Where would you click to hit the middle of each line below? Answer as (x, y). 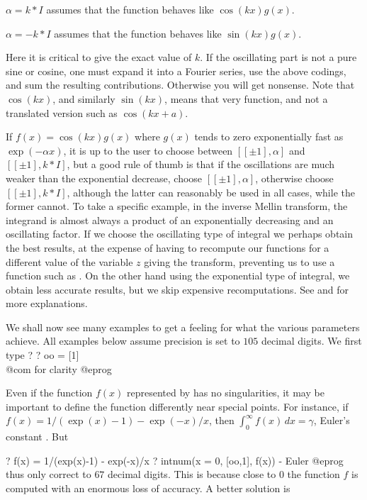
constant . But (37, 437)
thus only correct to (49, 474)
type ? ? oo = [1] (43, 355)
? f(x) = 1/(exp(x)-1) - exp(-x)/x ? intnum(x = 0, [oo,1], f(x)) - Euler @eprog (175, 460)
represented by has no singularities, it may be (226, 393)
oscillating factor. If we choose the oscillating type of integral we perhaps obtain (180, 234)
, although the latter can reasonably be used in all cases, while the (211, 192)
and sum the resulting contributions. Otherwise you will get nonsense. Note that (180, 85)
